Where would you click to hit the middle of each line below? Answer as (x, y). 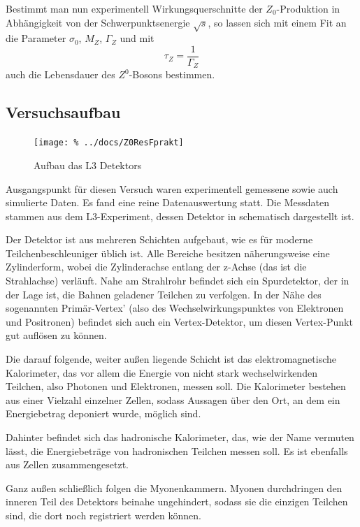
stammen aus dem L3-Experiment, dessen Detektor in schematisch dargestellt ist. (180, 216)
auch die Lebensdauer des (60, 74)
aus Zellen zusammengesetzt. (67, 464)
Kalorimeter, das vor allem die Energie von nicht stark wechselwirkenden (161, 372)
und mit (137, 38)
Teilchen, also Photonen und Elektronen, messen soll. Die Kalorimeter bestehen (176, 386)
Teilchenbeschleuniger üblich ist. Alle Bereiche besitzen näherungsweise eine (168, 253)
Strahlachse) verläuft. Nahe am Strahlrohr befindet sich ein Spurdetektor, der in (178, 281)
